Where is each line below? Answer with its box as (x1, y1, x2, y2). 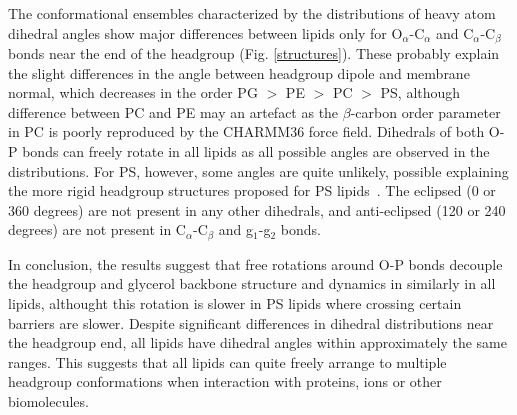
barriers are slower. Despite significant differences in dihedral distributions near (8, 312, 494, 333)
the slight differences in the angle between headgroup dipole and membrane (8, 62, 470, 83)
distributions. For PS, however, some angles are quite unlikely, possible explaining (8, 160, 509, 181)
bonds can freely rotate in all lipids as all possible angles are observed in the (22, 141, 490, 162)
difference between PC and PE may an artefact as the (8, 101, 339, 122)
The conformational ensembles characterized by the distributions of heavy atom (8, 3, 496, 23)
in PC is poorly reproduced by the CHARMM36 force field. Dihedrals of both (8, 121, 485, 142)
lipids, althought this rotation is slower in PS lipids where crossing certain (8, 293, 462, 314)
